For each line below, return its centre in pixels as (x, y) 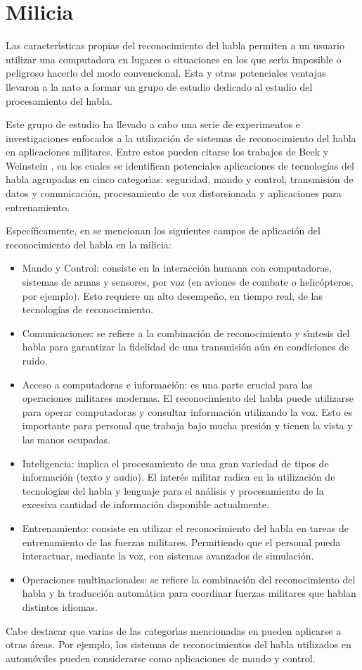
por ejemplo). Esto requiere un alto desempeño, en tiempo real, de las (172, 295)
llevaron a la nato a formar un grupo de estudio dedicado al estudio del (159, 86)
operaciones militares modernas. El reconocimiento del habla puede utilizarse (188, 398)
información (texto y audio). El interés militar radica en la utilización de (179, 477)
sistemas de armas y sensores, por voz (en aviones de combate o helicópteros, (188, 282)
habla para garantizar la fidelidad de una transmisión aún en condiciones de (186, 347)
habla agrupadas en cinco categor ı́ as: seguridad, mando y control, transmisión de (180, 179)
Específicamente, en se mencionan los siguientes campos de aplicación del (163, 230)
